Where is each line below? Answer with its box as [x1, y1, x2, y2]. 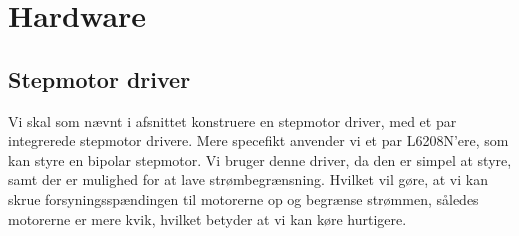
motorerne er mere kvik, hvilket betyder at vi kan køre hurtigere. [8, 208, 407, 229]
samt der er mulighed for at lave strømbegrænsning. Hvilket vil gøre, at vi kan [8, 169, 488, 190]
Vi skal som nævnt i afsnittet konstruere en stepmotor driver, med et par [8, 110, 457, 131]
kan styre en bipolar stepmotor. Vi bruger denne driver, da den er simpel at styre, [8, 149, 512, 170]
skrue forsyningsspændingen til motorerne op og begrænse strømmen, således [8, 188, 479, 209]
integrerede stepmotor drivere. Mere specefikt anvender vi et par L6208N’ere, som [8, 130, 509, 151]
